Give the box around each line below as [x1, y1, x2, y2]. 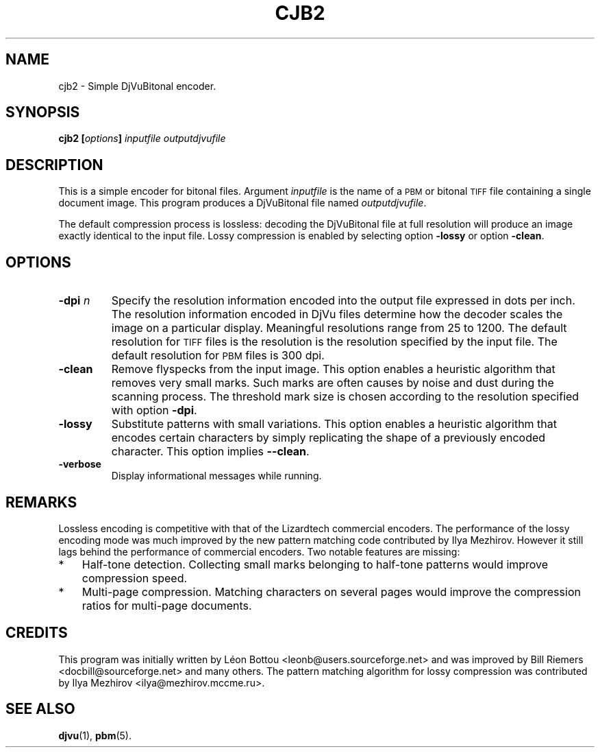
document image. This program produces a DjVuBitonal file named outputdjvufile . [58, 197, 427, 209]
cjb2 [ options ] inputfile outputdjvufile [58, 132, 226, 145]
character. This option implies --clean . [111, 444, 310, 459]
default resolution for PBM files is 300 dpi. [111, 348, 325, 363]
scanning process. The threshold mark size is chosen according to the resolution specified [111, 390, 579, 404]
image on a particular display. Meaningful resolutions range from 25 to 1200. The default [111, 321, 567, 335]
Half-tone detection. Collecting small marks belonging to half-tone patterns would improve [82, 557, 549, 571]
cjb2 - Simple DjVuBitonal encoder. [58, 80, 216, 92]
